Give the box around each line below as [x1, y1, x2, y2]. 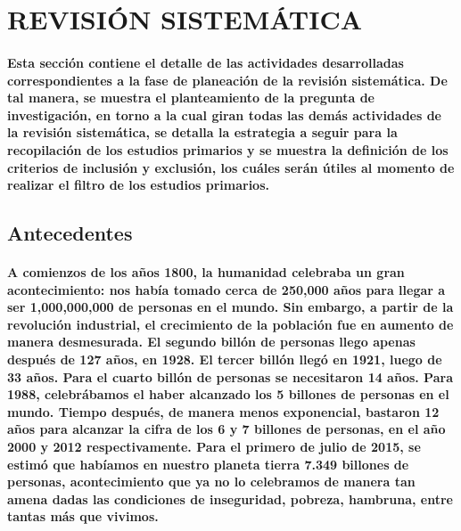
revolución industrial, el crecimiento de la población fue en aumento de [7, 315, 454, 333]
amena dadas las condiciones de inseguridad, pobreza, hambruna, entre [7, 489, 453, 508]
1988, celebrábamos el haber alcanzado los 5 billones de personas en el [7, 385, 449, 404]
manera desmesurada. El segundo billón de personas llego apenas [7, 332, 416, 351]
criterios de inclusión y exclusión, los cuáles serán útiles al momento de [7, 158, 455, 176]
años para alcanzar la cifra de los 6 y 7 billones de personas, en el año [7, 420, 446, 438]
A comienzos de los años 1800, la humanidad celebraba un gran [7, 263, 405, 282]
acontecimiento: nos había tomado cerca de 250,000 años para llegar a [7, 280, 446, 298]
